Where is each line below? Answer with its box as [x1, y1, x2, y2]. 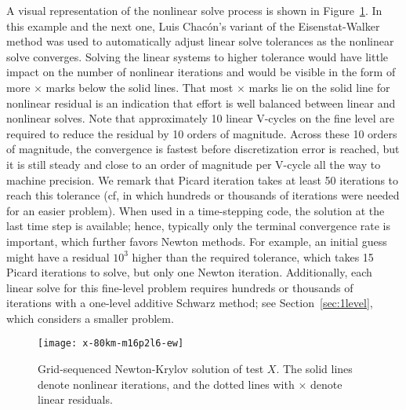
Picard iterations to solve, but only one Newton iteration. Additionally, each [6, 264, 372, 280]
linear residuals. [38, 391, 113, 408]
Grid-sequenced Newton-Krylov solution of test [38, 361, 264, 377]
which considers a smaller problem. [6, 309, 174, 326]
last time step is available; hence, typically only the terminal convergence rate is [6, 218, 390, 234]
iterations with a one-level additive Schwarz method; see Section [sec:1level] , [6, 295, 373, 311]
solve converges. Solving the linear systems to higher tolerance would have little [6, 48, 389, 64]
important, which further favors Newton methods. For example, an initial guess [6, 232, 387, 249]
